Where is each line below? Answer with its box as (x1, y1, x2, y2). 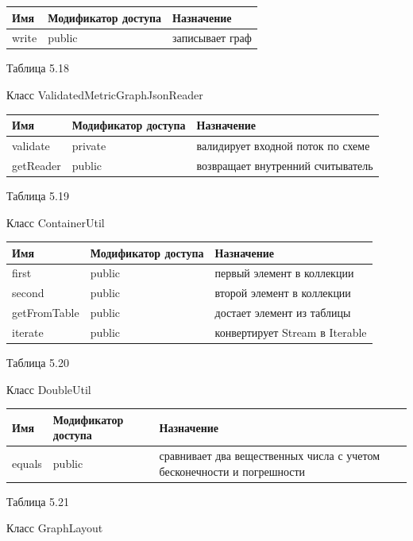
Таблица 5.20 (6, 354, 69, 371)
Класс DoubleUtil (6, 381, 91, 397)
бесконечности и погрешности (159, 462, 306, 479)
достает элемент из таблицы (214, 304, 351, 321)
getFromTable (12, 304, 79, 321)
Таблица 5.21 (6, 493, 69, 509)
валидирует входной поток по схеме (196, 137, 370, 153)
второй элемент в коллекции (214, 284, 351, 301)
